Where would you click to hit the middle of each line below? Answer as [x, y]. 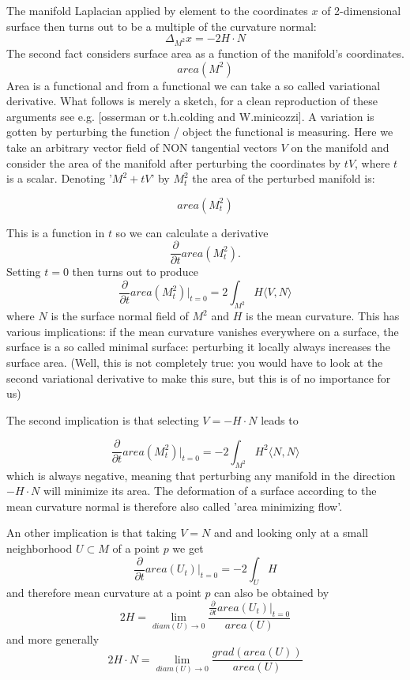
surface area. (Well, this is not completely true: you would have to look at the [195, 362]
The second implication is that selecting [103, 419]
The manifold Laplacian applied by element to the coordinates [157, 10]
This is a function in [56, 232]
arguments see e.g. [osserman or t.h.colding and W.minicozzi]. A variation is [190, 116]
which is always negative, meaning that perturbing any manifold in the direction [201, 475]
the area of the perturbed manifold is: [284, 178]
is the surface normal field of [120, 316]
